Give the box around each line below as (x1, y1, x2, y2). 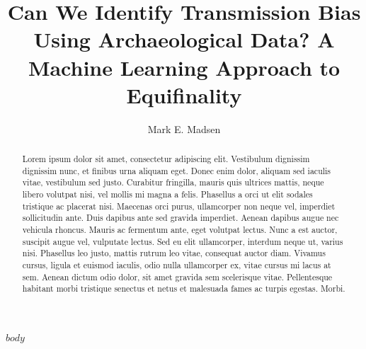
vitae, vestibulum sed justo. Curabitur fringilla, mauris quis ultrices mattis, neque (22, 176, 324, 188)
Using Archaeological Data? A (33, 25, 335, 54)
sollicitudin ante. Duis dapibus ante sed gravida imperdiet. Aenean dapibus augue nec (22, 212, 339, 224)
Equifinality (126, 80, 242, 109)
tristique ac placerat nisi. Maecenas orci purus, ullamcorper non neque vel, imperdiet (22, 200, 336, 212)
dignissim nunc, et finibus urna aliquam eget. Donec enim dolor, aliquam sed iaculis (22, 164, 331, 176)
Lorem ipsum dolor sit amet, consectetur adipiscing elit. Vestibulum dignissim (22, 153, 310, 165)
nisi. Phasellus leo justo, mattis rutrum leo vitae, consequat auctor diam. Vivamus (22, 247, 326, 259)
